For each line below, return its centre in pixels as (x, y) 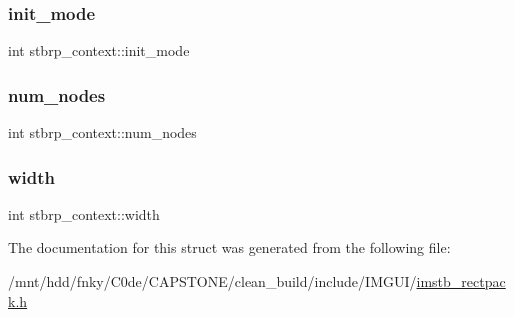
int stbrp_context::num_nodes (102, 132)
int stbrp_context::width (84, 213)
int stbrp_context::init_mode (99, 50)
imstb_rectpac (461, 281)
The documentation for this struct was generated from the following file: (229, 247)
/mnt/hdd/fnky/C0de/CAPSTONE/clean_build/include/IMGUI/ (212, 281)
